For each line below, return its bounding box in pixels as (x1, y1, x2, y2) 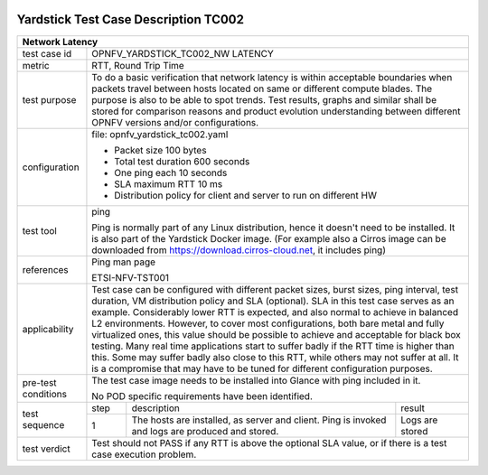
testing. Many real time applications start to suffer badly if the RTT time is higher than (91, 340, 455, 352)
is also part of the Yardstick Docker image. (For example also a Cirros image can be (91, 232, 446, 245)
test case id (22, 47, 72, 60)
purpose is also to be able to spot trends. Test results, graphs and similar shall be (91, 93, 437, 106)
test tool (22, 224, 58, 237)
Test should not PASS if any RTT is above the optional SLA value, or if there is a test (91, 436, 447, 449)
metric (22, 59, 50, 71)
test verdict (22, 442, 71, 455)
